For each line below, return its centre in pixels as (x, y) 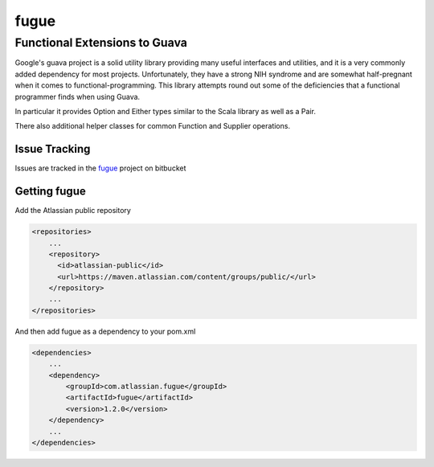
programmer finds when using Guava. (78, 96)
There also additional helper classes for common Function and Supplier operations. (153, 126)
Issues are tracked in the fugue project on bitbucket (100, 168)
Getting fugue (50, 192)
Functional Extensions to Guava (101, 43)
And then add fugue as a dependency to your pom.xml (105, 331)
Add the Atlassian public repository (73, 211)
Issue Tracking (53, 149)
